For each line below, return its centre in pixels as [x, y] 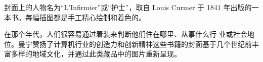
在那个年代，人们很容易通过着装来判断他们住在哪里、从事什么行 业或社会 [126, 34]
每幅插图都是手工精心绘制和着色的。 [85, 17]
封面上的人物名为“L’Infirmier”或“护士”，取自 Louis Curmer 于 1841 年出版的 [128, 7]
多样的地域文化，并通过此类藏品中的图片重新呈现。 [96, 54]
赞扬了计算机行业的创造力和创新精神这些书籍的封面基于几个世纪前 [142, 44]
